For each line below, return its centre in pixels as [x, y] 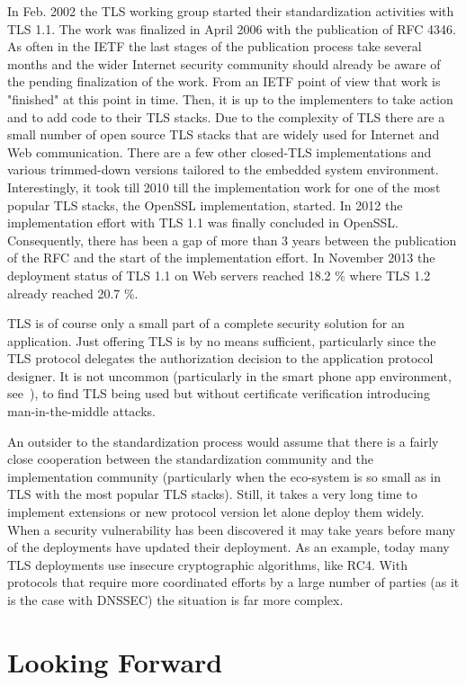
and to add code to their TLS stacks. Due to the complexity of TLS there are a [226, 116]
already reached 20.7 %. [73, 293]
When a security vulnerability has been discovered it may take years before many [232, 529]
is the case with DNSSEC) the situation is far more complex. [175, 600]
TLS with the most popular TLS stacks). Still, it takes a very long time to [212, 494]
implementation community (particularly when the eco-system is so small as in [224, 476]
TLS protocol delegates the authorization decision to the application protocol [220, 358]
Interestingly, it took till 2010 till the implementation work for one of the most [224, 187]
